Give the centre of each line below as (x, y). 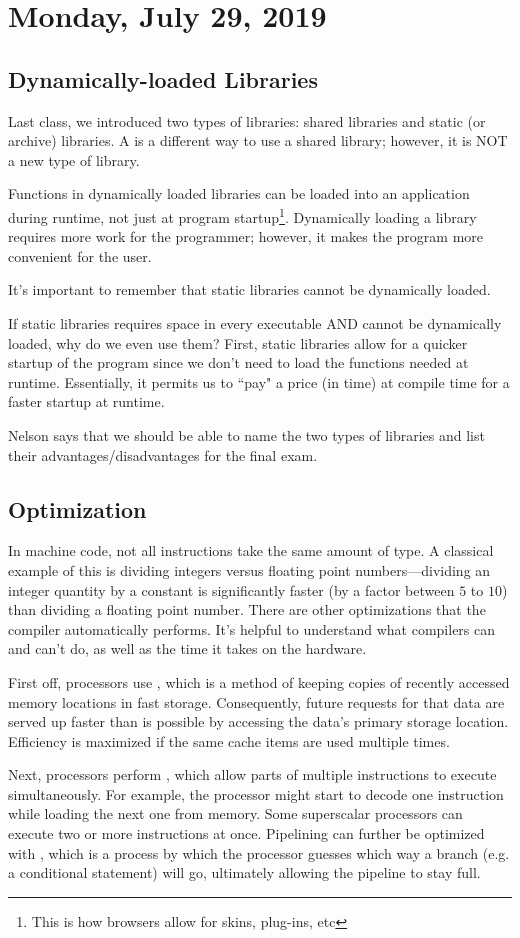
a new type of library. (74, 159)
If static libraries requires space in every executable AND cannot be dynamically (255, 322)
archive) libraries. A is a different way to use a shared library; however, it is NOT (258, 140)
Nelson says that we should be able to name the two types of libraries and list (246, 434)
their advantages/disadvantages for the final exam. (163, 454)
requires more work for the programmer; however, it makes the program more (246, 236)
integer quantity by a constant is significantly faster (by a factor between (231, 589)
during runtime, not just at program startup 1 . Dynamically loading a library (242, 215)
